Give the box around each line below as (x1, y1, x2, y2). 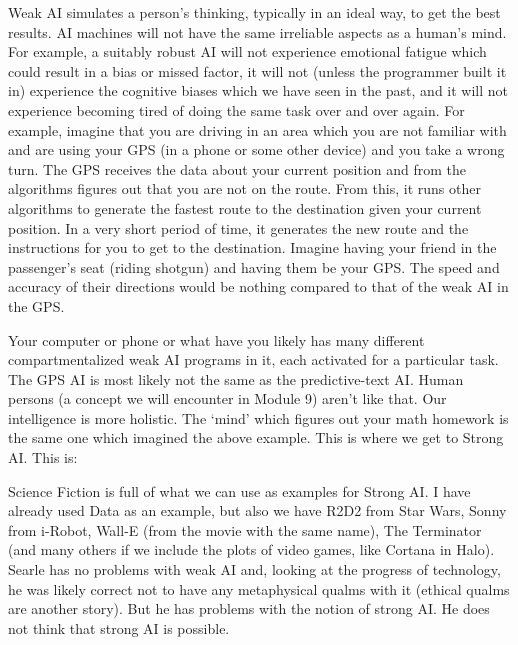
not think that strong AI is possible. (8, 617, 230, 638)
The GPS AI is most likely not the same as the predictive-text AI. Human (8, 368, 464, 389)
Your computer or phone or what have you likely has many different (8, 329, 425, 350)
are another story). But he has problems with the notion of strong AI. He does (8, 598, 490, 619)
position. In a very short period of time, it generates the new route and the (8, 217, 469, 238)
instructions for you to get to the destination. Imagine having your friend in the (8, 237, 497, 258)
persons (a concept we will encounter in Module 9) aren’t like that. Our (8, 388, 447, 409)
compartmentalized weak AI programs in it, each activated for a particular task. (8, 349, 499, 370)
